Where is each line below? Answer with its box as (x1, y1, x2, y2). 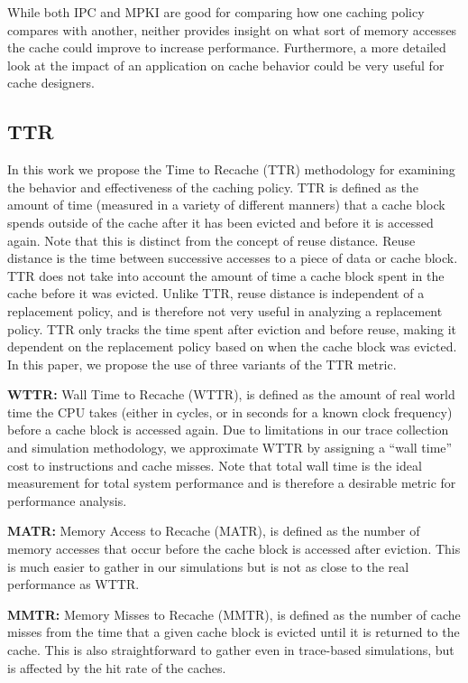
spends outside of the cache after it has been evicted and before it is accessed (7, 212, 434, 231)
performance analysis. (7, 491, 127, 510)
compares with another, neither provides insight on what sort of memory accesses (7, 20, 457, 39)
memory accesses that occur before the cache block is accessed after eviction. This (7, 539, 461, 558)
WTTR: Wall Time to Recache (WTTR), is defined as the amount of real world (7, 385, 455, 404)
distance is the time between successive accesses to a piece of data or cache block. (7, 248, 458, 267)
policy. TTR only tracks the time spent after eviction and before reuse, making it (7, 319, 456, 338)
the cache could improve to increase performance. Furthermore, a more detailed (7, 38, 446, 57)
